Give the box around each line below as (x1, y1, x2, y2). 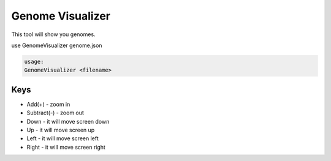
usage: (24, 58, 44, 65)
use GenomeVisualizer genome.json (11, 42, 102, 49)
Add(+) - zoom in (26, 100, 70, 108)
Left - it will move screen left (26, 135, 99, 142)
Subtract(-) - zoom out (26, 109, 84, 116)
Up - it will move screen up (26, 126, 95, 133)
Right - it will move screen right (26, 143, 105, 151)
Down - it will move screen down (26, 118, 110, 125)
